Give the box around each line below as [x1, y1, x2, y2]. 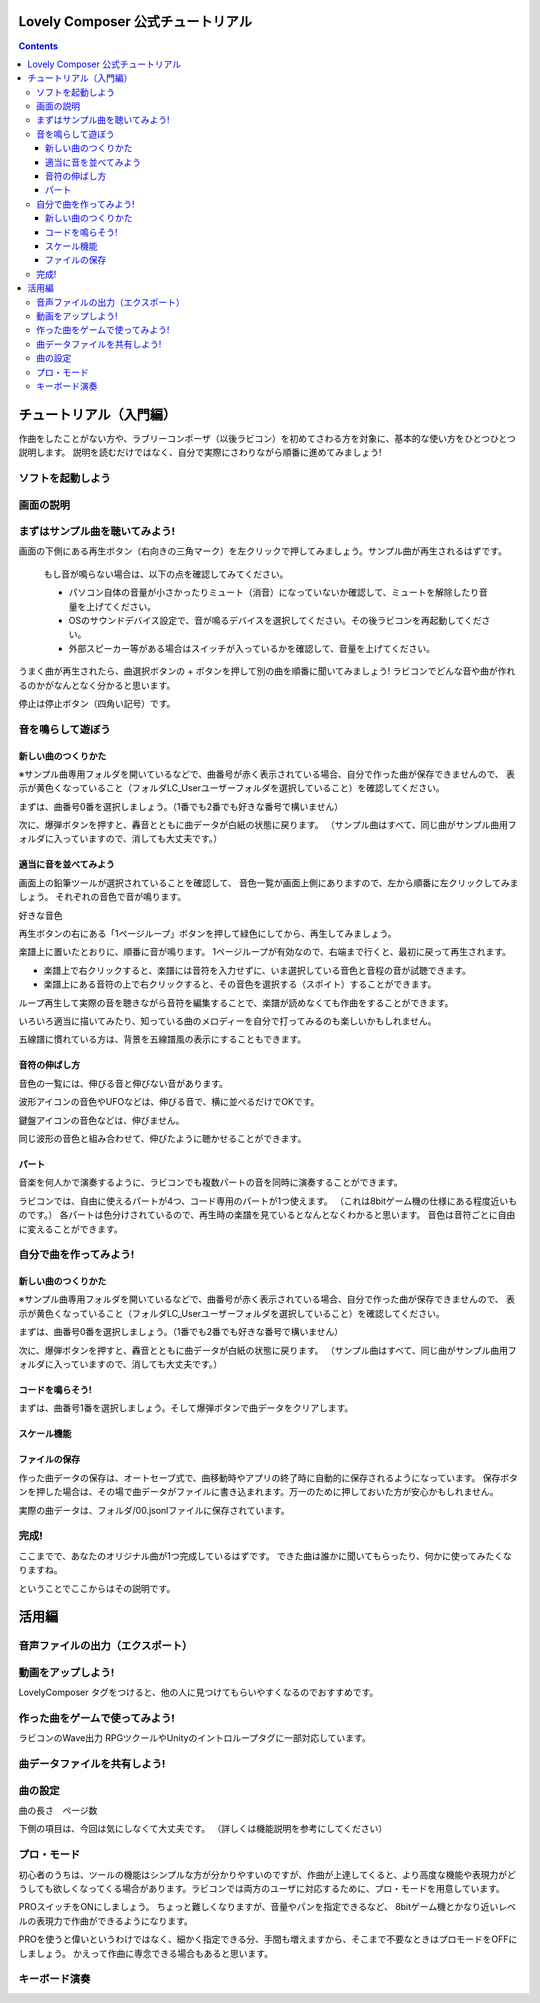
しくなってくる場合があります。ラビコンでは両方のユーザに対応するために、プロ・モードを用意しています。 [61, 1883, 505, 1894]
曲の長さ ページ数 [18, 1805, 98, 1817]
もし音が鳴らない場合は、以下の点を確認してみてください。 [43, 568, 289, 580]
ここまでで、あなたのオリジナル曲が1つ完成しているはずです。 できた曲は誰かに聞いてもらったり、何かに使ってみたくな [18, 1550, 512, 1562]
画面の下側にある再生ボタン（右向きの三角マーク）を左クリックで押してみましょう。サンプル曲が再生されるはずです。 [18, 545, 507, 557]
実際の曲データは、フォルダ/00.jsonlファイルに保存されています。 [18, 1504, 290, 1516]
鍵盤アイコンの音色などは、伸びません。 [18, 1114, 185, 1126]
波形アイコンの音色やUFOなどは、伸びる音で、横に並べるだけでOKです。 [18, 1096, 320, 1108]
